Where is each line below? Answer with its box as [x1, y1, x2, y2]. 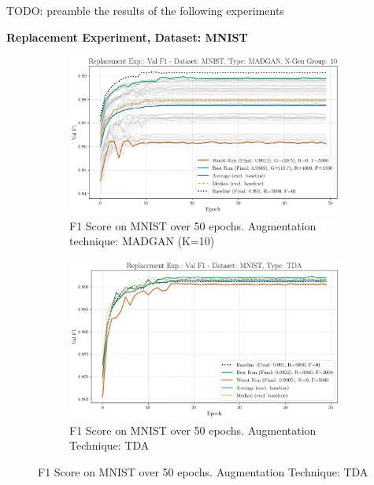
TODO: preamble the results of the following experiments [6, 2, 284, 18]
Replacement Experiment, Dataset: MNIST [6, 28, 248, 45]
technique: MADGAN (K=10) [69, 233, 215, 249]
